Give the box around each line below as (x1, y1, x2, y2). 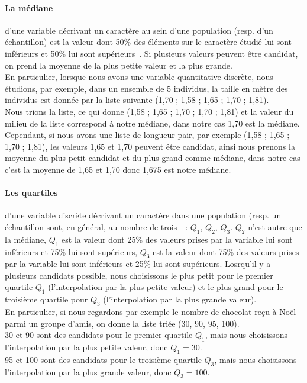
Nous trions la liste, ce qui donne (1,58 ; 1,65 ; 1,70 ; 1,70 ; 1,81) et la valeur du (5, 105, 294, 117)
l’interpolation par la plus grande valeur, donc (5, 365, 172, 378)
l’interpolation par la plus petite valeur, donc (5, 341, 168, 353)
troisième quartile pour (5, 293, 88, 305)
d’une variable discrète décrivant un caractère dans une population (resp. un (5, 209, 282, 221)
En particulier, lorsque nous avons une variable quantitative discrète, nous (5, 70, 273, 83)
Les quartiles (5, 186, 58, 199)
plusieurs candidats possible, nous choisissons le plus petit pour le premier (5, 269, 273, 281)
